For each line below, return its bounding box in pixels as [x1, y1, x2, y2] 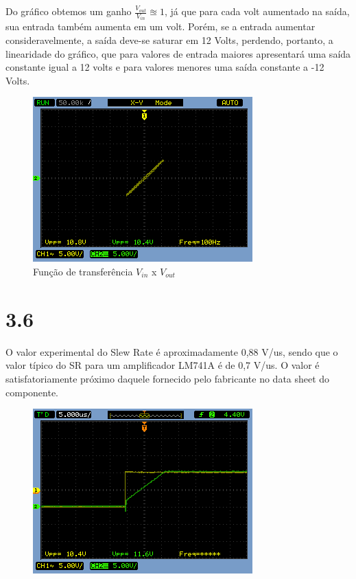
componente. [5, 385, 58, 399]
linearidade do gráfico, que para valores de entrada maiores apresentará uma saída [5, 46, 351, 60]
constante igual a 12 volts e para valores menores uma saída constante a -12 [5, 60, 324, 74]
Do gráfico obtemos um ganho [5, 4, 132, 18]
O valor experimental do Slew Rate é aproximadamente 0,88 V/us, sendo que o [5, 344, 338, 359]
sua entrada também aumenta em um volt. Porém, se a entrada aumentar [5, 19, 316, 34]
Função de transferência [33, 264, 133, 279]
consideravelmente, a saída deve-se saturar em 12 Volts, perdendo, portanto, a [5, 33, 333, 47]
